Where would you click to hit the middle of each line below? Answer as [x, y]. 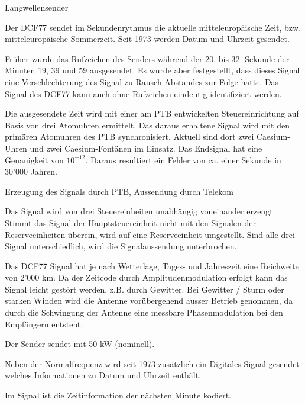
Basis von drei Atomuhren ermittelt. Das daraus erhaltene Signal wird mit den [147, 125]
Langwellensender [37, 7]
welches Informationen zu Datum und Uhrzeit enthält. [103, 375]
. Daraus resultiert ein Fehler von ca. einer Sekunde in [183, 160]
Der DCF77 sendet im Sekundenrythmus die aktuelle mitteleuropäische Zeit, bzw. [153, 27]
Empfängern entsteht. [44, 324]
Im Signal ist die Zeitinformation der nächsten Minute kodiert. [118, 395]
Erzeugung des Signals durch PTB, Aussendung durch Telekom [119, 191]
